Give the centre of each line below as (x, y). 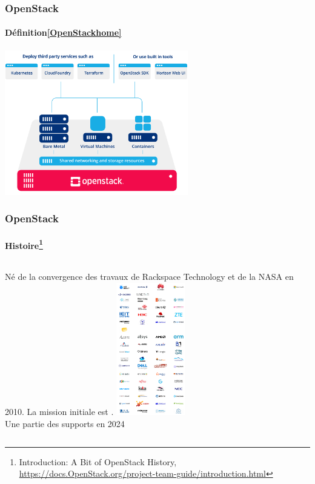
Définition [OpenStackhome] (63, 32)
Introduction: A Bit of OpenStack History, (98, 461)
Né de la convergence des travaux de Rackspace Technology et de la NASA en (149, 277)
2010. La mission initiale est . (59, 412)
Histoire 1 (24, 244)
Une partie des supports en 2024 (65, 423)
